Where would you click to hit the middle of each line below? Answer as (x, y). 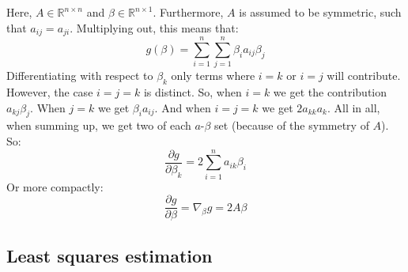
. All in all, (353, 107)
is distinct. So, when (193, 91)
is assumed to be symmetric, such (320, 12)
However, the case (50, 91)
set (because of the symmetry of (292, 125)
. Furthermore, (188, 12)
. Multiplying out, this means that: (154, 27)
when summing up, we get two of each (99, 125)
